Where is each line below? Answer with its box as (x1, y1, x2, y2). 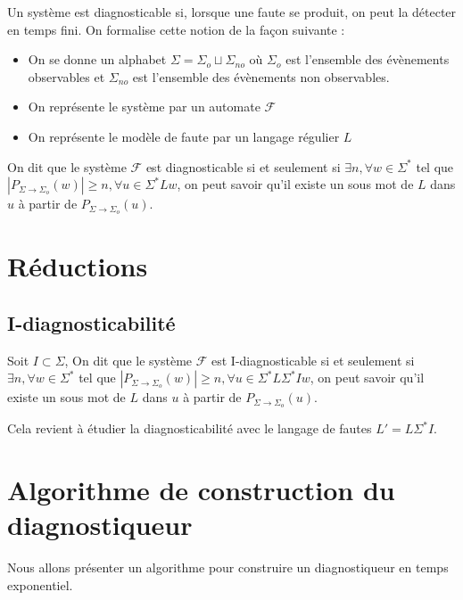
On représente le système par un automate (28, 97, 260, 116)
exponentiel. (7, 575, 73, 594)
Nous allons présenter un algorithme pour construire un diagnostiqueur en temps (7, 557, 449, 576)
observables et (28, 67, 105, 86)
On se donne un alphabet (28, 50, 167, 69)
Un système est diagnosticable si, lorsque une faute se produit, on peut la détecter (7, 3, 457, 21)
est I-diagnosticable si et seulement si (211, 350, 415, 369)
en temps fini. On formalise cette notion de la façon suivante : (7, 20, 345, 38)
